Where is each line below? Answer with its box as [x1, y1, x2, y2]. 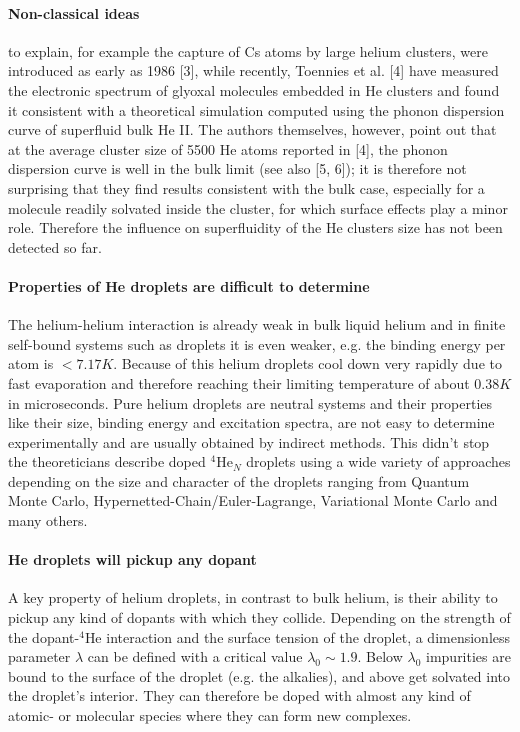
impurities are [426, 646, 511, 667]
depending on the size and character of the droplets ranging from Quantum [8, 470, 470, 491]
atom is [8, 353, 54, 374]
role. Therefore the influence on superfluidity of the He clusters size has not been [8, 217, 503, 238]
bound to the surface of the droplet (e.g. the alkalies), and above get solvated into [8, 665, 510, 686]
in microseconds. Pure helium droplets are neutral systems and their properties [8, 392, 493, 413]
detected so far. [8, 236, 102, 257]
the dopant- [8, 626, 80, 647]
